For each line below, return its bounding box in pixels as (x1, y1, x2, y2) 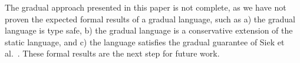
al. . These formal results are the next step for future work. (5, 47, 220, 59)
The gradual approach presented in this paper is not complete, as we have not (5, 1, 286, 13)
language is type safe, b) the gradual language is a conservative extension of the (5, 24, 293, 37)
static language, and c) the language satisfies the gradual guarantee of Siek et (5, 35, 285, 48)
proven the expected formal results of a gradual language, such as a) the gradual (5, 12, 295, 25)
